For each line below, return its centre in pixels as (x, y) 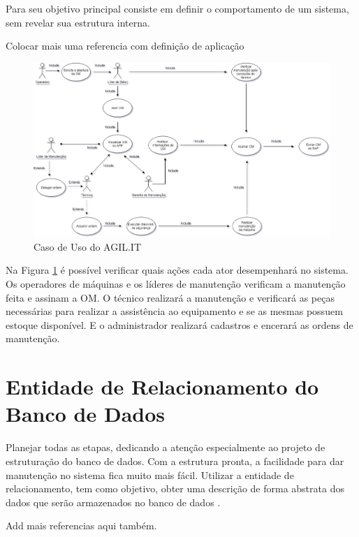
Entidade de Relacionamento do (162, 387)
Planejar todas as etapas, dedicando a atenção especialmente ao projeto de (166, 447)
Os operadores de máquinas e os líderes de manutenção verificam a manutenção (176, 284)
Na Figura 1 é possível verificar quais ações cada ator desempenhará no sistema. (177, 270)
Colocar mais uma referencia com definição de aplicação (125, 46)
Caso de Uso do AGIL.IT (88, 246)
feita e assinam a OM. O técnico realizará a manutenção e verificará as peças (170, 297)
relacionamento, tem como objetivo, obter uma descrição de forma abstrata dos (175, 488)
